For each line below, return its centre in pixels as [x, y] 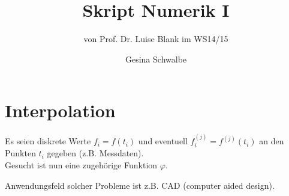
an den [272, 141]
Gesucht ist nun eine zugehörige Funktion [81, 165]
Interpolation [60, 110]
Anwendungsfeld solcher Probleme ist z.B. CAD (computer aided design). [140, 185]
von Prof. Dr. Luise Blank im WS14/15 [156, 39]
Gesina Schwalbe [156, 59]
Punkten [20, 153]
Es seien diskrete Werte [48, 141]
